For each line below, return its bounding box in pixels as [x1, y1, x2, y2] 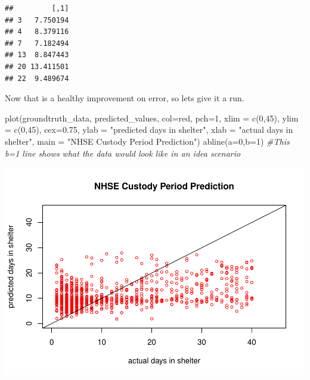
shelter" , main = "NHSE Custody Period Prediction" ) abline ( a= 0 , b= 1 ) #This [5, 135, 290, 147]
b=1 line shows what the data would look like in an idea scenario [5, 147, 241, 159]
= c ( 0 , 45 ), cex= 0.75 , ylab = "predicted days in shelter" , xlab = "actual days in [5, 123, 293, 136]
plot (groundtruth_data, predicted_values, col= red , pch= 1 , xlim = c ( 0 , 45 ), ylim [5, 111, 299, 124]
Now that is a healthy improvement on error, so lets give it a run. [5, 92, 244, 104]
